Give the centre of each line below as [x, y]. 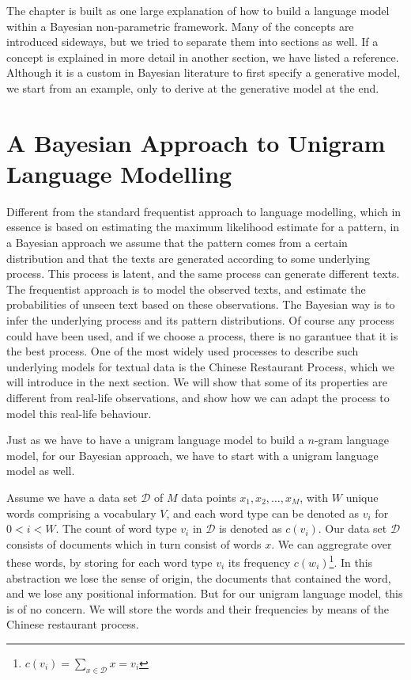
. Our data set [353, 528]
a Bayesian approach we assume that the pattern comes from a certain [177, 243]
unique [362, 497]
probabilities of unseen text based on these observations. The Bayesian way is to [201, 304]
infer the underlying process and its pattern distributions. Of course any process [200, 320]
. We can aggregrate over [332, 543]
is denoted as [251, 528]
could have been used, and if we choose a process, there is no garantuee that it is [202, 335]
